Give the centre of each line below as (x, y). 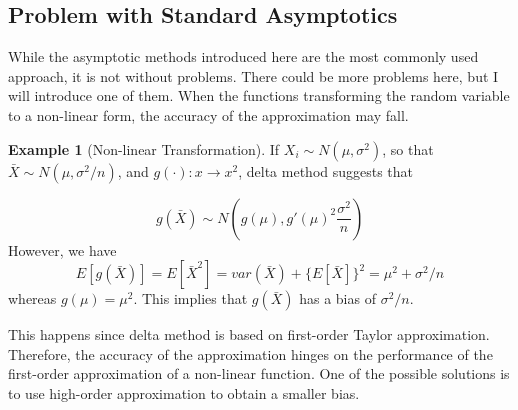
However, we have (62, 249)
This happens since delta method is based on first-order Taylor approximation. (249, 334)
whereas (32, 298)
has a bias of (337, 298)
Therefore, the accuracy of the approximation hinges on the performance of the (250, 353)
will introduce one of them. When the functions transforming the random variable (259, 95)
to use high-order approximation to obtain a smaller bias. (184, 392)
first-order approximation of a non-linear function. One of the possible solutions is (259, 373)
